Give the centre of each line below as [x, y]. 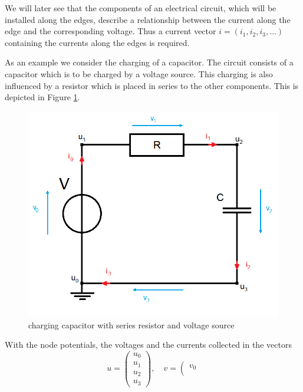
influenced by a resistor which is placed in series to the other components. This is [152, 85]
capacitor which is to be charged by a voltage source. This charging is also [139, 73]
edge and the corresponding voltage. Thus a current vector [111, 31]
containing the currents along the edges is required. [97, 42]
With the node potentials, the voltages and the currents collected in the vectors [148, 345]
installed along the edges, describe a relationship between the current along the [148, 19]
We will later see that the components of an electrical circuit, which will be [141, 8]
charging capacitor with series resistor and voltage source [131, 325]
